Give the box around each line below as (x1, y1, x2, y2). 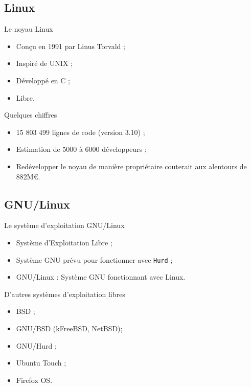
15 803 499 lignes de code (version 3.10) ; (16, 126, 145, 137)
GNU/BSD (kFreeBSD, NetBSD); (16, 323, 123, 333)
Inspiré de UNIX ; (16, 58, 73, 69)
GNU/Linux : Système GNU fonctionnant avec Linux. (16, 271, 186, 282)
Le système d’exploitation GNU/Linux (4, 220, 125, 231)
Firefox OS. (16, 374, 53, 385)
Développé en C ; (16, 75, 70, 85)
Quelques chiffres (4, 109, 57, 120)
